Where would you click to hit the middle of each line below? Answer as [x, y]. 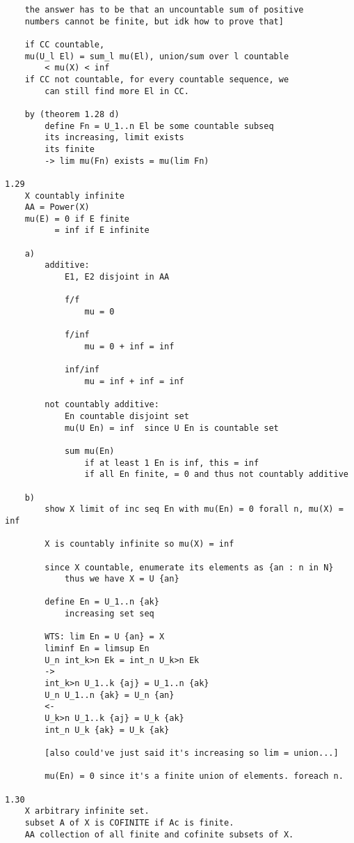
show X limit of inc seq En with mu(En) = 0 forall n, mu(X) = [194, 509]
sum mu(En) [89, 451]
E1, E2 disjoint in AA [117, 277]
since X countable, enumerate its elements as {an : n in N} [189, 567]
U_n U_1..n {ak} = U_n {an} [110, 695]
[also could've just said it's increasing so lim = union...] [192, 753]
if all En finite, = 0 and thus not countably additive [216, 474]
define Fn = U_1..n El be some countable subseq [159, 126]
